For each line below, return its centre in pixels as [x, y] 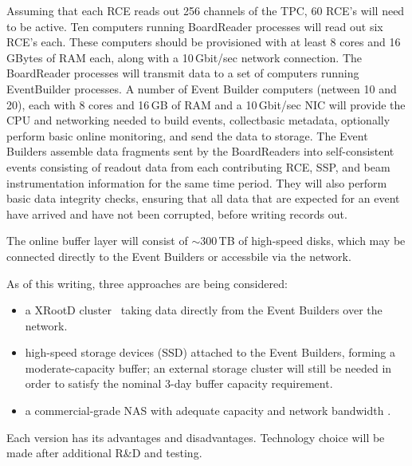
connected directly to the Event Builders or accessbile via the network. [179, 256]
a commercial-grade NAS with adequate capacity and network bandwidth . [208, 411]
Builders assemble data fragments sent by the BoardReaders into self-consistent [200, 151]
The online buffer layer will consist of [97, 241]
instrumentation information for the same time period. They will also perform [197, 182]
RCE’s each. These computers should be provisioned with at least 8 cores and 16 [204, 42]
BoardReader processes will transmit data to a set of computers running [183, 73]
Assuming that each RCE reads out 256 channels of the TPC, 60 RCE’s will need [206, 10]
